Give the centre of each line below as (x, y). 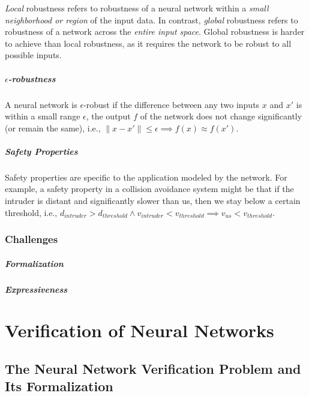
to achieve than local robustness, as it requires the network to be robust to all (148, 43)
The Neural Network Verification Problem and (153, 369)
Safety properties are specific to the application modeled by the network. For (146, 177)
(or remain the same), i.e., (53, 127)
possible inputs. (33, 55)
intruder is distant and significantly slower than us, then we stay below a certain (153, 201)
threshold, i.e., (31, 212)
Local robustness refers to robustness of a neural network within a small (137, 8)
